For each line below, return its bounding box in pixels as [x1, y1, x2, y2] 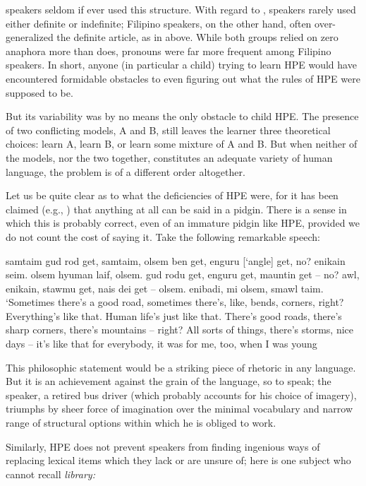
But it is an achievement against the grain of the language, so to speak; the [6, 374, 331, 389]
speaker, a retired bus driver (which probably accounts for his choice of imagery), [6, 387, 357, 402]
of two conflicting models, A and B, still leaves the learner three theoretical [6, 122, 331, 137]
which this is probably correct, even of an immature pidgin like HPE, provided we [6, 215, 360, 230]
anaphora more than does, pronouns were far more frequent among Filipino [6, 43, 331, 58]
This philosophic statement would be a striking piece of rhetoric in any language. [6, 360, 356, 374]
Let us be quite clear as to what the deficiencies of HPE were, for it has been [6, 188, 338, 203]
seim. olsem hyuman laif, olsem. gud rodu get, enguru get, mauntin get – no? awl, [6, 267, 360, 282]
